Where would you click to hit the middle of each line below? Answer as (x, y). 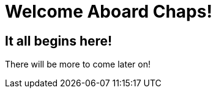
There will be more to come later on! (78, 64)
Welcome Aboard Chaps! (109, 12)
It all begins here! (59, 41)
